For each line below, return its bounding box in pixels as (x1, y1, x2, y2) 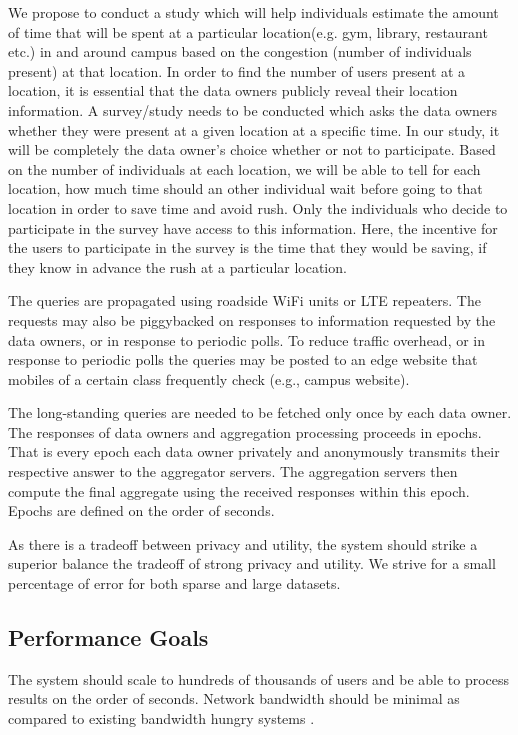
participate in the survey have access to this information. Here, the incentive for (8, 217, 498, 238)
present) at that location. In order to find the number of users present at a (8, 60, 466, 81)
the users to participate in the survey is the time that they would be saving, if (8, 237, 487, 258)
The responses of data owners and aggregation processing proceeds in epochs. (8, 421, 482, 442)
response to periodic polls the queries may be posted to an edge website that (8, 349, 478, 370)
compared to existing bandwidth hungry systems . (8, 708, 315, 729)
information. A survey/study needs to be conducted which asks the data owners (8, 99, 498, 120)
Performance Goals (8, 622, 209, 653)
